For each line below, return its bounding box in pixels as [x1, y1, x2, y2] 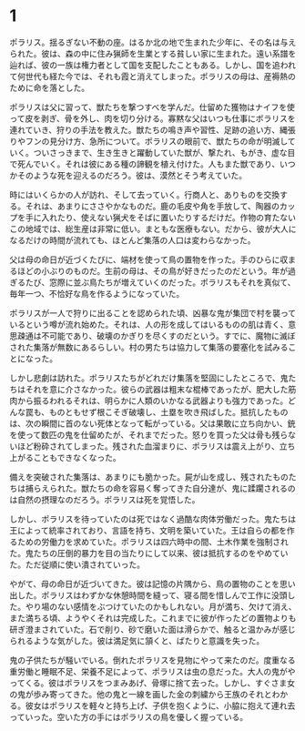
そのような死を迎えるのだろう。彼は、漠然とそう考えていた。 [16, 169, 248, 180]
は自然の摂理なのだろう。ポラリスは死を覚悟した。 [9, 493, 200, 505]
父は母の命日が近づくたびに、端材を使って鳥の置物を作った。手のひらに [9, 254, 280, 265]
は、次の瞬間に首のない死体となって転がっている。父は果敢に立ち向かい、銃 [9, 418, 296, 429]
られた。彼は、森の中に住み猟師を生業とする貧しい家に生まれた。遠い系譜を [9, 47, 297, 59]
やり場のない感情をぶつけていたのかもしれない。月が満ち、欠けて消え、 [25, 601, 297, 612]
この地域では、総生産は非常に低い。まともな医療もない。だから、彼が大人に [9, 223, 297, 234]
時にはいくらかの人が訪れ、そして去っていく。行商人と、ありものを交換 [9, 188, 280, 200]
